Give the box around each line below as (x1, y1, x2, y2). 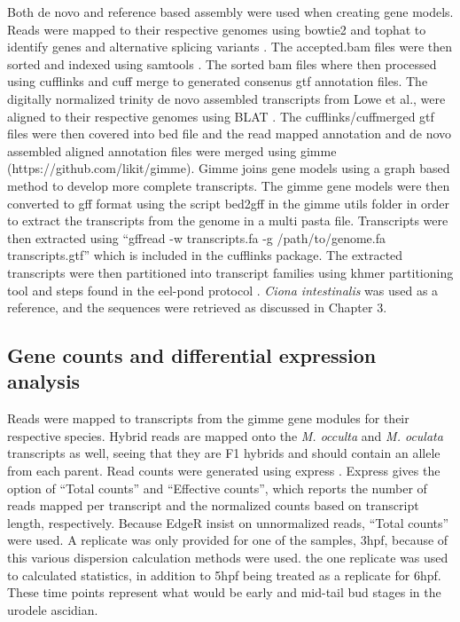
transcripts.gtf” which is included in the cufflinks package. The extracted (7, 246, 403, 264)
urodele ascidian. (7, 600, 98, 618)
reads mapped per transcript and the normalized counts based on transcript (7, 496, 419, 515)
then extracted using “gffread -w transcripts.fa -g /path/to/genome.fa (7, 228, 386, 247)
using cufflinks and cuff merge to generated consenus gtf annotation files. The (7, 72, 428, 91)
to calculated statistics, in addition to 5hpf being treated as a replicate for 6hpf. (7, 565, 441, 584)
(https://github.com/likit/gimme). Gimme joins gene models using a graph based (7, 159, 450, 177)
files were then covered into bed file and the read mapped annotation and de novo (7, 124, 452, 143)
